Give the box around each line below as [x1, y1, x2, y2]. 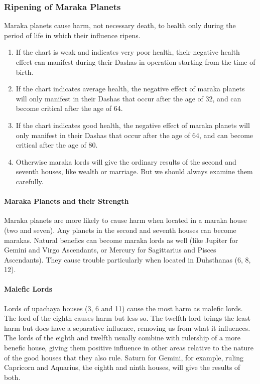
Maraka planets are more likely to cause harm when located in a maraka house [4, 215, 247, 225]
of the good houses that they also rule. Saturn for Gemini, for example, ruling [4, 352, 243, 362]
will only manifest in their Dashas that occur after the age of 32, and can [16, 93, 241, 103]
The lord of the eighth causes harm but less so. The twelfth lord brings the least [4, 313, 251, 323]
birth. [16, 66, 34, 77]
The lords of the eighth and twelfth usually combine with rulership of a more [4, 332, 240, 343]
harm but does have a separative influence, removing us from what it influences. [4, 322, 250, 333]
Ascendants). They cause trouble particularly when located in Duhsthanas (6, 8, [4, 254, 251, 265]
